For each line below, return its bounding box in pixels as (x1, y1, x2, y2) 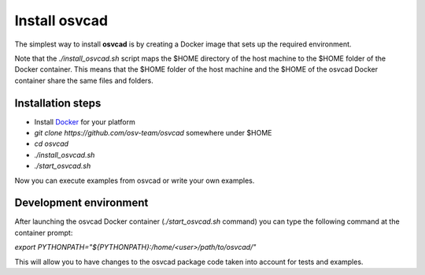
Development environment (14, 196, 149, 210)
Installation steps (14, 96, 102, 110)
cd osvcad (34, 139, 69, 149)
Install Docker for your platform (34, 117, 135, 126)
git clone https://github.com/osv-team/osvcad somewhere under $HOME (34, 128, 272, 138)
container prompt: (14, 228, 73, 237)
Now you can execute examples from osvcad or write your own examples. (14, 176, 255, 185)
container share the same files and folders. (14, 76, 153, 85)
